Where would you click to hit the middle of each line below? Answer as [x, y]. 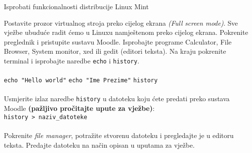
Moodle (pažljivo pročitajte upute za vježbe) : [79, 108]
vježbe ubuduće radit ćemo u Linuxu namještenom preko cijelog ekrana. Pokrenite [126, 32]
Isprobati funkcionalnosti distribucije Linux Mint [76, 6]
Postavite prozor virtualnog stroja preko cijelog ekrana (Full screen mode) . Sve [121, 23]
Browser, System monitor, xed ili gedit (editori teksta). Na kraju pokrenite [115, 51]
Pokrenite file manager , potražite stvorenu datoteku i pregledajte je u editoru [119, 135]
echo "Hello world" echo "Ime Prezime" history [81, 81]
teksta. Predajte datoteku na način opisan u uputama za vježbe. [99, 145]
